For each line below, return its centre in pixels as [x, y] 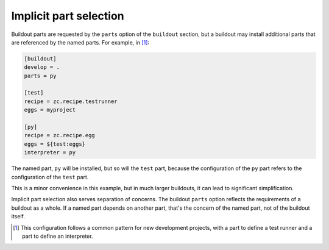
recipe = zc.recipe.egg [60, 135]
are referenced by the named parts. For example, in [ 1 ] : [80, 42]
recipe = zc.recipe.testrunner [71, 101]
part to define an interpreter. [58, 236]
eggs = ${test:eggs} [55, 144]
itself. [18, 216]
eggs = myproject [50, 110]
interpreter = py [50, 153]
